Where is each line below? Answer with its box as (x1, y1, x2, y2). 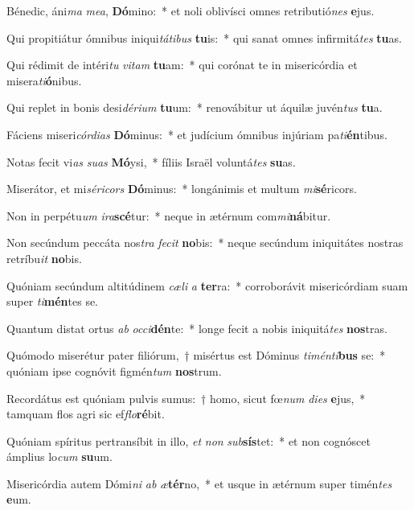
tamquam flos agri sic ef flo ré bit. (6, 405, 165, 422)
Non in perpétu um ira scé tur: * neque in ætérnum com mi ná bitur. (6, 207, 331, 224)
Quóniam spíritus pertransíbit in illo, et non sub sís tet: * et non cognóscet (6, 432, 371, 449)
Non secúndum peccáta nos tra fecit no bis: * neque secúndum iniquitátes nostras (6, 234, 404, 251)
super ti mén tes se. (6, 293, 99, 310)
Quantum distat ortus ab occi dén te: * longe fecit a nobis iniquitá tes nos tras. (6, 319, 387, 336)
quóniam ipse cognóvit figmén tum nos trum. (6, 362, 222, 379)
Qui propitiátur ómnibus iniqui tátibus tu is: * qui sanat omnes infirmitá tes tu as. (6, 29, 402, 46)
